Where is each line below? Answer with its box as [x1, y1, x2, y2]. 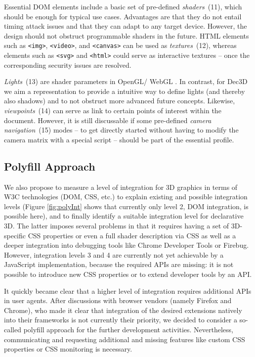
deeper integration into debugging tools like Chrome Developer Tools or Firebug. [4, 240, 249, 250]
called [4, 324, 21, 334]
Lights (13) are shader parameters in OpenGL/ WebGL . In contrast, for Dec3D [4, 76, 248, 87]
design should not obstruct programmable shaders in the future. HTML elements [4, 30, 249, 41]
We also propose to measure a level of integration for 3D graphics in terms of [4, 181, 238, 192]
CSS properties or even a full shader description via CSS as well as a [28, 230, 236, 240]
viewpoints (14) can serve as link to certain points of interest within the [4, 105, 221, 116]
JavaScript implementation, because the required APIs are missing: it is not [4, 259, 234, 269]
